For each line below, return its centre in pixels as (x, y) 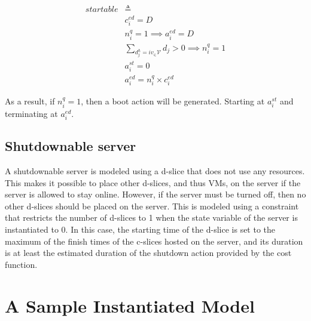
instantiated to (32, 229)
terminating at (31, 113)
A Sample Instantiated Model (130, 305)
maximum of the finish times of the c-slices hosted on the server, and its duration (154, 241)
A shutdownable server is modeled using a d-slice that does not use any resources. (155, 171)
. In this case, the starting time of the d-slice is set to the (170, 229)
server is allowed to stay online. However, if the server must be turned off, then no (155, 194)
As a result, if (30, 101)
